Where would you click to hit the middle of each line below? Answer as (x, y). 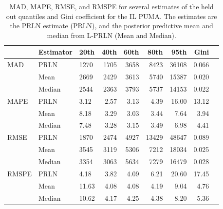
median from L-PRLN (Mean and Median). (111, 35)
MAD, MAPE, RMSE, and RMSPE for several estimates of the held (111, 6)
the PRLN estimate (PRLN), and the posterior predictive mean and (111, 26)
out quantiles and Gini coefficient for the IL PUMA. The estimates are (111, 16)
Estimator (56, 52)
